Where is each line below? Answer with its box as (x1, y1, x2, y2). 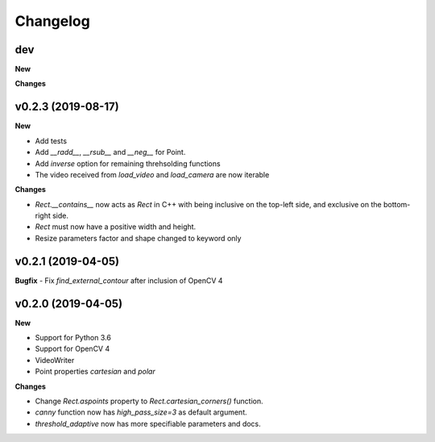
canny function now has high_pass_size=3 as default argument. (35, 407, 247, 417)
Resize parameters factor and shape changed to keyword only (35, 233, 242, 243)
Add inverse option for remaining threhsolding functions (35, 158, 221, 169)
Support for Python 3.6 (35, 333, 112, 343)
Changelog (14, 12, 90, 30)
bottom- (383, 199, 411, 209)
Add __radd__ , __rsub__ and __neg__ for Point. (35, 148, 186, 157)
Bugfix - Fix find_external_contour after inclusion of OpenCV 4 (14, 275, 223, 286)
